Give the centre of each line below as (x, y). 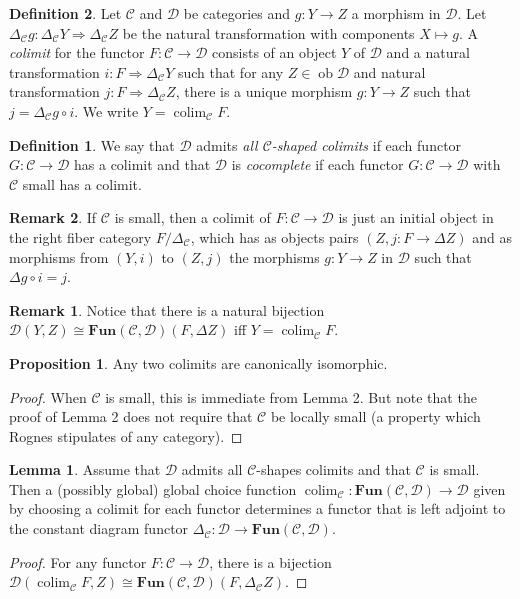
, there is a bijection (270, 561)
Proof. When (48, 396)
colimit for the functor (77, 52)
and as (492, 236)
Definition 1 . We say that (92, 144)
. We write (106, 110)
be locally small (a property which (375, 416)
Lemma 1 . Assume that (85, 469)
